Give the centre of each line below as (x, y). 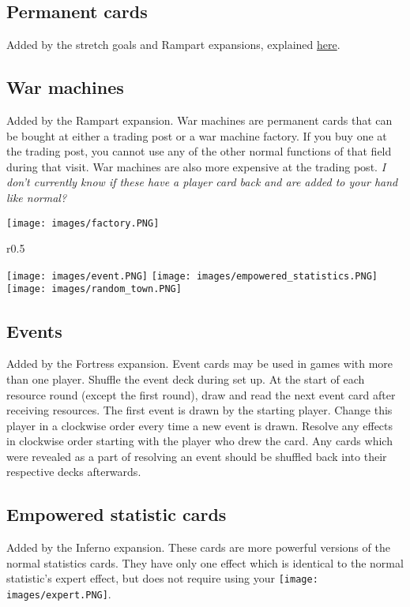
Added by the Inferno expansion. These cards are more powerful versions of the (198, 547)
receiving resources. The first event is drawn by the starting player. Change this (199, 410)
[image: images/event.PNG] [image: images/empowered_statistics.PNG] (192, 276)
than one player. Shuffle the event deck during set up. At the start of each (186, 378)
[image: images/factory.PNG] (83, 223)
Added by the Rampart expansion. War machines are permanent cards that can (199, 120)
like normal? (37, 197)
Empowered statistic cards (117, 514)
